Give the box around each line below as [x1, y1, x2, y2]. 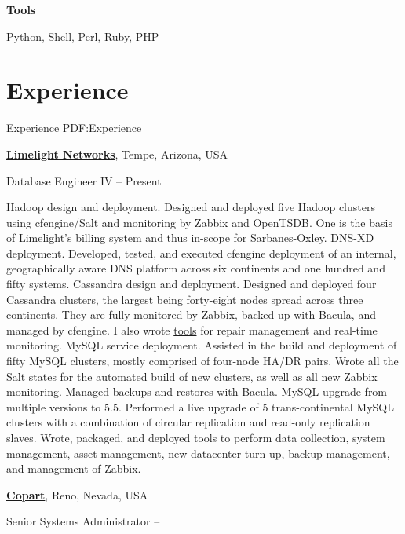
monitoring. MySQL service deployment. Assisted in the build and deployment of [6, 337, 397, 353]
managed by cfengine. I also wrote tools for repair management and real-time [6, 321, 378, 338]
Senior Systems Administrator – [6, 513, 160, 529]
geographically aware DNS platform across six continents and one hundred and [6, 260, 385, 276]
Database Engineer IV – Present [6, 172, 162, 188]
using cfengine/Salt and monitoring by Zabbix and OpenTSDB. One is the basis [6, 214, 392, 230]
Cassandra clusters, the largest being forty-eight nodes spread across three [6, 291, 363, 307]
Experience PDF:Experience [6, 119, 142, 136]
